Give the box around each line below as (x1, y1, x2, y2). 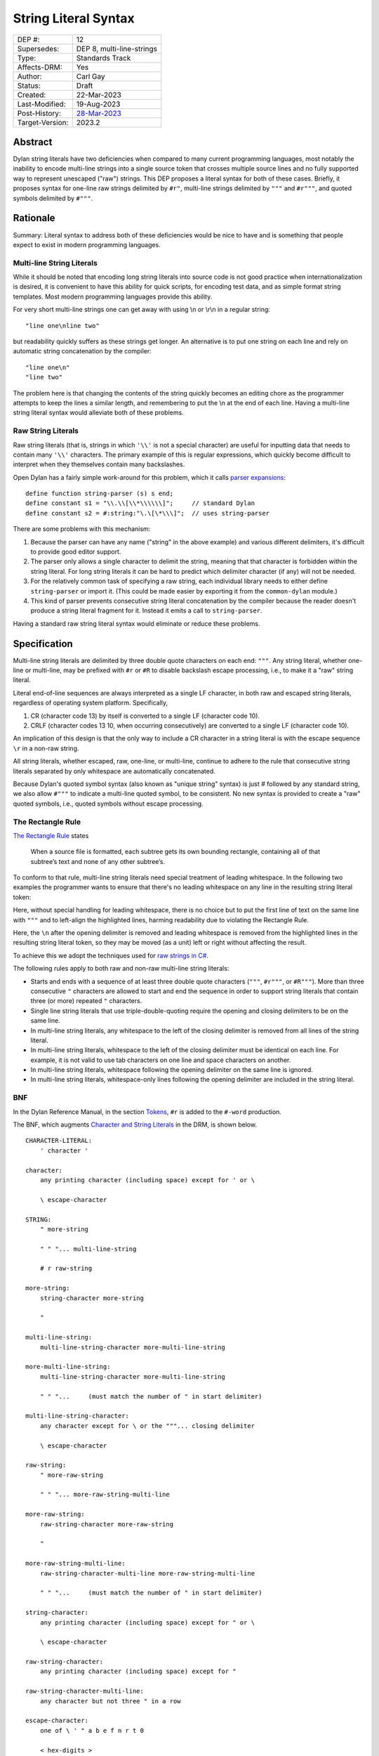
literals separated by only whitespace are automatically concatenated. (13, 766, 215, 775)
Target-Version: (17, 117, 69, 127)
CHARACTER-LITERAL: (25, 1136, 93, 1145)
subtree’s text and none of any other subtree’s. (30, 857, 165, 865)
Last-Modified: (17, 99, 66, 109)
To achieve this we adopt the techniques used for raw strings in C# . (13, 951, 208, 959)
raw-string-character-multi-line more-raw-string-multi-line (39, 1569, 255, 1577)
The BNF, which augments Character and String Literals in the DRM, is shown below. (13, 1120, 258, 1129)
